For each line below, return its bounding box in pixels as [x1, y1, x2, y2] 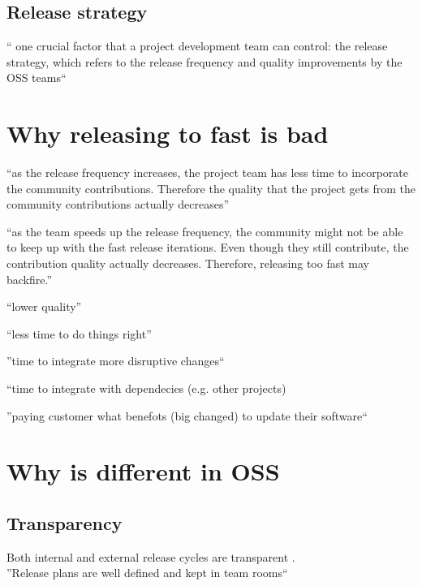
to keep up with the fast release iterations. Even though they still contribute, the [6, 239, 409, 256]
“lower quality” [6, 298, 82, 315]
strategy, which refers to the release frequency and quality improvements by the [6, 53, 403, 70]
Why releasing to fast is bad [6, 117, 329, 150]
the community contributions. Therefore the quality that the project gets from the [6, 179, 416, 196]
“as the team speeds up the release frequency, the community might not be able [6, 222, 403, 239]
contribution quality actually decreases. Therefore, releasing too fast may [6, 255, 369, 272]
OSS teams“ [6, 69, 67, 86]
